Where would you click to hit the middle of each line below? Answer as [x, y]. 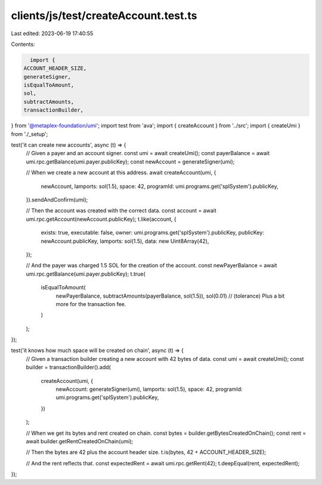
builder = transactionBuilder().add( [69, 367]
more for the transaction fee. [91, 304]
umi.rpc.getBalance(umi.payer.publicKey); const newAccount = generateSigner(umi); [130, 162]
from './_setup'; [30, 134]
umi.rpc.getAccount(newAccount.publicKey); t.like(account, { [101, 219]
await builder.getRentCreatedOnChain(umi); [80, 441]
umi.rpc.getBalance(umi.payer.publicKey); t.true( [86, 274]
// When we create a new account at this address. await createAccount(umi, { [121, 172]
